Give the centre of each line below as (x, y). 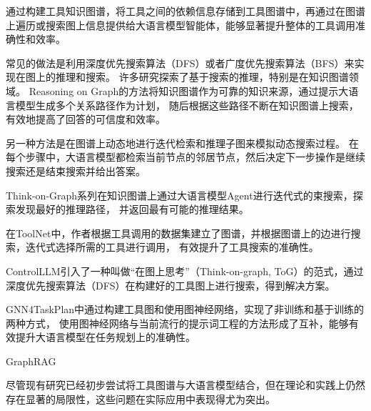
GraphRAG (31, 361)
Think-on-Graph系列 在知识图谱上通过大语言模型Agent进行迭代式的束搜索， (179, 195)
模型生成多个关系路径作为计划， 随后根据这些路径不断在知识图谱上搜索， (187, 105)
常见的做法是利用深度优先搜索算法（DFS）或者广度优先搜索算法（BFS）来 (180, 63)
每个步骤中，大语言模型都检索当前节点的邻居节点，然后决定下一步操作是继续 (185, 157)
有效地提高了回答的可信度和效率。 (86, 119)
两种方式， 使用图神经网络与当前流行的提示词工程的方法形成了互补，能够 (177, 323)
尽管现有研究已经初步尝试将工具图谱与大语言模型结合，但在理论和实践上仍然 (185, 385)
